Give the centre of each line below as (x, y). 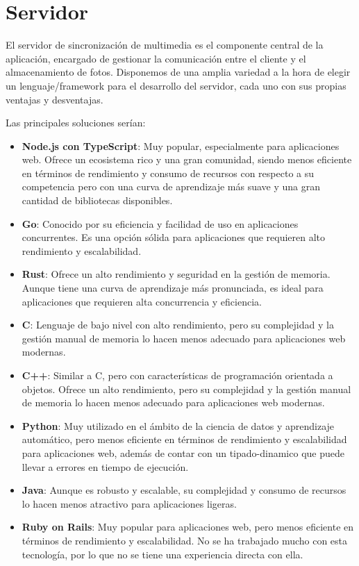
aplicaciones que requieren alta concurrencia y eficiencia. (142, 301)
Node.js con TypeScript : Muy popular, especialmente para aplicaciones (181, 145)
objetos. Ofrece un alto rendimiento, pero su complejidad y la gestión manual (186, 389)
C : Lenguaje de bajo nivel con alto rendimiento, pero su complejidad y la (178, 325)
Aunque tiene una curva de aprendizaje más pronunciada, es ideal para (173, 288)
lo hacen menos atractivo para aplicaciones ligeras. (129, 503)
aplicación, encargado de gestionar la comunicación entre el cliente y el (156, 58)
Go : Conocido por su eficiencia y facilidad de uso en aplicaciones (160, 223)
